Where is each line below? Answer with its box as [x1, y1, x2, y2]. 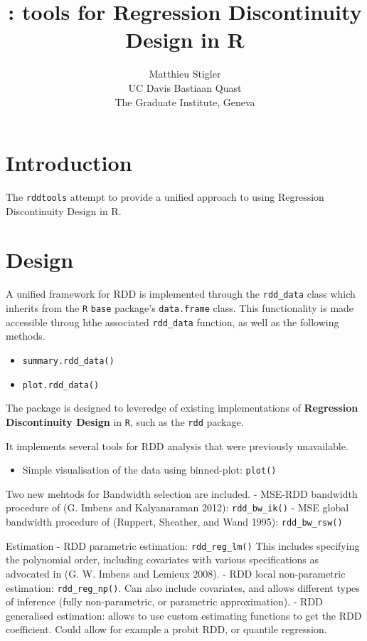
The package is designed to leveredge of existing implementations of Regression [6, 400, 358, 415]
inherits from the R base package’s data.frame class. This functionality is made [6, 301, 354, 316]
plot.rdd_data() [22, 380, 100, 390]
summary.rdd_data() [22, 355, 115, 366]
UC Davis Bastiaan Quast [128, 80, 242, 95]
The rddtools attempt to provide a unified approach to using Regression [6, 189, 324, 204]
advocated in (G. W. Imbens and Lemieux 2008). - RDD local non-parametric [6, 566, 346, 580]
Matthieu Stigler [149, 66, 221, 81]
